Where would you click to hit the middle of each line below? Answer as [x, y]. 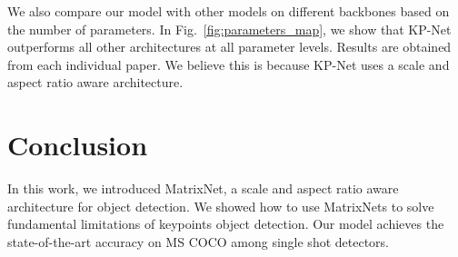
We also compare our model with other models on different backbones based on [229, 11]
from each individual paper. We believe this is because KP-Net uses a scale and [229, 64]
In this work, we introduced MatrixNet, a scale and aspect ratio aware [203, 188]
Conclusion [78, 145]
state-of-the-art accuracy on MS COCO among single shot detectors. [198, 241]
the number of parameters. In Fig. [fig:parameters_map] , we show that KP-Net [229, 29]
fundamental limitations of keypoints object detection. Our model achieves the [226, 224]
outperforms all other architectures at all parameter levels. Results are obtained [229, 47]
